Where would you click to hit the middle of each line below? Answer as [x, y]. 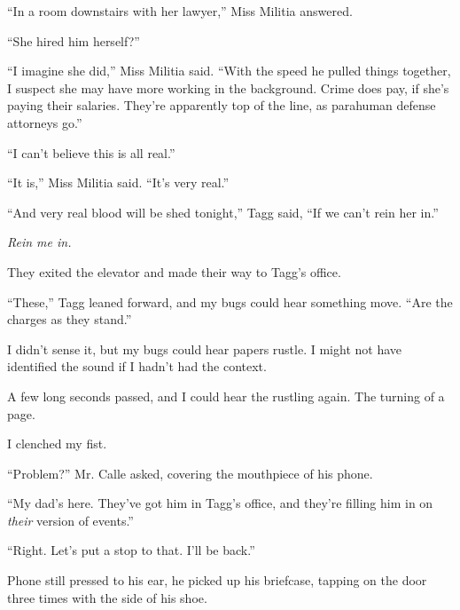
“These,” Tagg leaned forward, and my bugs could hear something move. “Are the [230, 301]
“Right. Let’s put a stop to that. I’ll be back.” [131, 550]
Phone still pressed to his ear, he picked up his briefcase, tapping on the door [217, 580]
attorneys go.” [45, 122]
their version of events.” [70, 520]
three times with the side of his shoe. [107, 597]
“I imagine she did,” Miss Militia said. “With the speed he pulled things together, [229, 71]
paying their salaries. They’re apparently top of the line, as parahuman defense [222, 105]
